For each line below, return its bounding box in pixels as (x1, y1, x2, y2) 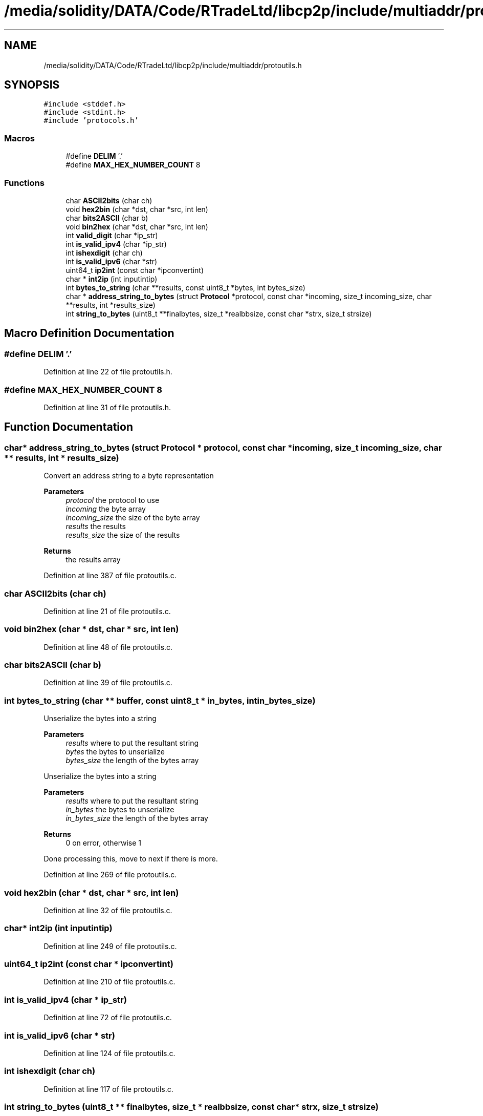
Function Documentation (4, 420, 133, 434)
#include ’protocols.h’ (43, 116, 139, 125)
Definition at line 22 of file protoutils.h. (43, 367, 172, 376)
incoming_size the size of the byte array (65, 513, 200, 522)
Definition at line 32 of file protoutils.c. (43, 906, 172, 915)
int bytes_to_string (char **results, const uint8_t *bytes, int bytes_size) (65, 283, 305, 292)
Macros (4, 133, 35, 143)
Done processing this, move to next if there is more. (43, 854, 218, 864)
